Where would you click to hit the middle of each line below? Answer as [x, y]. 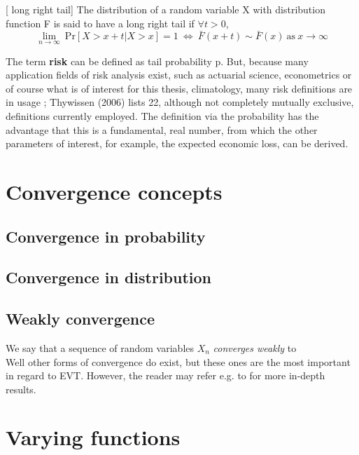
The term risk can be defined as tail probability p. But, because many [157, 61]
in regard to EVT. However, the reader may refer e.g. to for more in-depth [166, 375]
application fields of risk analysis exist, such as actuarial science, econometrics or [179, 75]
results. [21, 389]
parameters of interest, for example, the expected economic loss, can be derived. [177, 143]
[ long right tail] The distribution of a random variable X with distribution [166, 9]
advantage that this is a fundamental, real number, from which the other [162, 129]
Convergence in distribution [109, 277]
